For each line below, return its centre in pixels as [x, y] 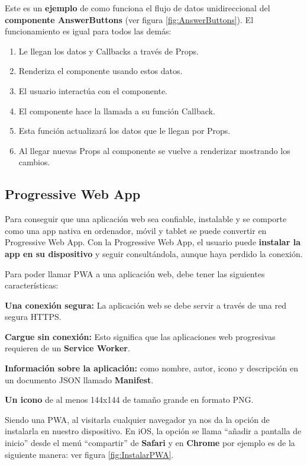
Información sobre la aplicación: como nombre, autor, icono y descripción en [152, 368]
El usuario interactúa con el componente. [93, 90]
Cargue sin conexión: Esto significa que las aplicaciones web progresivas [140, 336]
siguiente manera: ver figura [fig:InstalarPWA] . [89, 454]
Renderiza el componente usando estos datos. [101, 71]
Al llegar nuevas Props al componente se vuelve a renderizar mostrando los [154, 150]
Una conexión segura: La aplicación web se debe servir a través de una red [146, 305]
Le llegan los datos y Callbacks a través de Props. [109, 51]
